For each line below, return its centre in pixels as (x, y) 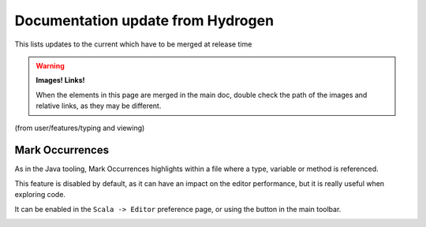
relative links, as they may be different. (99, 106)
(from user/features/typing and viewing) (80, 128)
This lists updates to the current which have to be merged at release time (133, 44)
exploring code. (40, 195)
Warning (50, 65)
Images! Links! (61, 80)
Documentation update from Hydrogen (144, 20)
